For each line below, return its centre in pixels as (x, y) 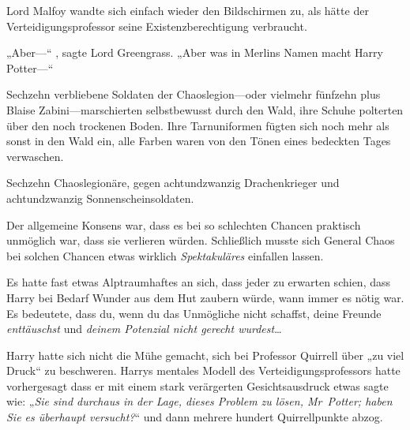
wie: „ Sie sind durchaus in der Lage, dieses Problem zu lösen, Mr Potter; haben (199, 401)
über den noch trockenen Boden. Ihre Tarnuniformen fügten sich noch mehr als (198, 125)
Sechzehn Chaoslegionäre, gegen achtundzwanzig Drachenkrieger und (173, 183)
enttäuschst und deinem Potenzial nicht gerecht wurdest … (144, 329)
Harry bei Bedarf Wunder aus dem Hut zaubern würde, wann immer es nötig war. (205, 297)
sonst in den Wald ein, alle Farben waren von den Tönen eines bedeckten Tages (199, 141)
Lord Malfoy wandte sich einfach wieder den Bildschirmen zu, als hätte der (188, 10)
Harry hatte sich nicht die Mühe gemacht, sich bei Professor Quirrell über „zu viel (205, 355)
